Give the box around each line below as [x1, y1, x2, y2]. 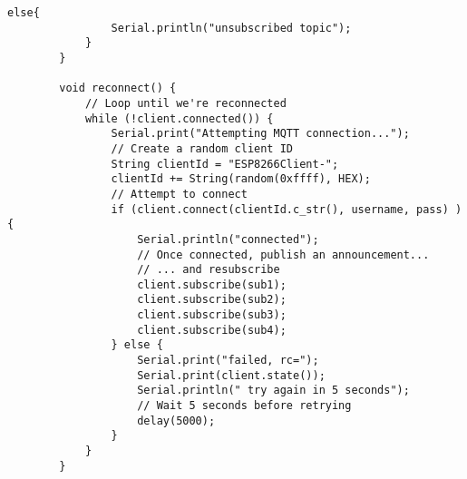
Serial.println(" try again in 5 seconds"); [137, 384, 410, 397]
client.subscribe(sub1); [137, 278, 287, 291]
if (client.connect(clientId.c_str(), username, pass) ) [111, 202, 462, 216]
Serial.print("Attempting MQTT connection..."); [111, 127, 410, 141]
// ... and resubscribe [137, 263, 280, 277]
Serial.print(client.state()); [137, 368, 326, 382]
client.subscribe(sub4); [137, 323, 287, 337]
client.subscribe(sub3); [137, 308, 287, 322]
